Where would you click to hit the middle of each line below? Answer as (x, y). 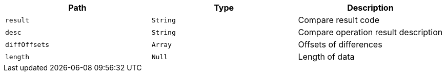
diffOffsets (27, 44)
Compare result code (339, 20)
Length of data (326, 57)
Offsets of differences (340, 44)
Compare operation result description (370, 32)
